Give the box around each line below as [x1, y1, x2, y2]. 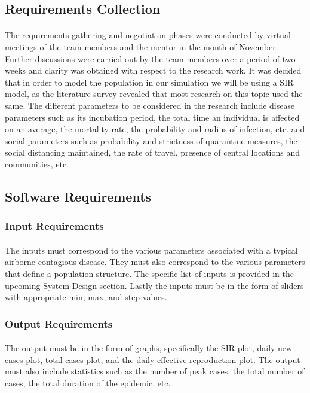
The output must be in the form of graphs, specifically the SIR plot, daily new [5, 342, 293, 354]
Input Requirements [5, 218, 104, 233]
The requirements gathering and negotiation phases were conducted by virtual [5, 29, 291, 41]
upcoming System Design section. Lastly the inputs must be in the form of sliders [5, 279, 304, 291]
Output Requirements [5, 316, 113, 331]
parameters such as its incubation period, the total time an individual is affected [5, 111, 300, 123]
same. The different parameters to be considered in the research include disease [5, 99, 295, 111]
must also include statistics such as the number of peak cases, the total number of [5, 365, 305, 377]
